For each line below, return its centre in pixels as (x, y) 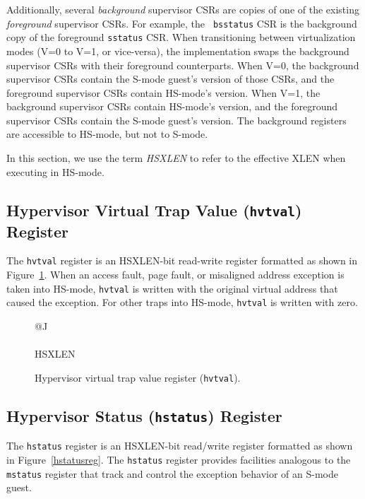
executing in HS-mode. (55, 171)
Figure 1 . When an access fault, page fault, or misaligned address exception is (175, 275)
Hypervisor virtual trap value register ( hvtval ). (138, 377)
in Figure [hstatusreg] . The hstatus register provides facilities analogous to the (179, 459)
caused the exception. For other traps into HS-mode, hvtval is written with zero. (182, 302)
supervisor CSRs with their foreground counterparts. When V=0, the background (183, 65)
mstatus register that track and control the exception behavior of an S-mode (173, 473)
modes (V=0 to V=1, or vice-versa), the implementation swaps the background (178, 51)
